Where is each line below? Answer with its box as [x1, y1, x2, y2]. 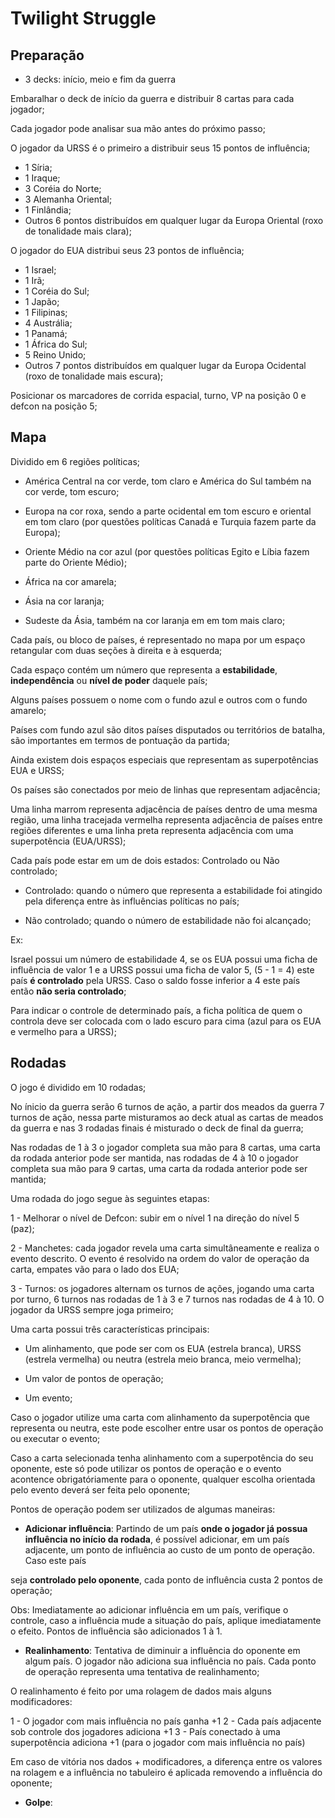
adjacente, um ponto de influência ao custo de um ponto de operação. [24, 1543, 315, 1556]
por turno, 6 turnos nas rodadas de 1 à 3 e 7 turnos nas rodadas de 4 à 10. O [10, 1293, 325, 1305]
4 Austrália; [24, 317, 73, 329]
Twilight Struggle [10, 7, 157, 30]
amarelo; [10, 704, 47, 716]
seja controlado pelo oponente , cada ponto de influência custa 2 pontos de [10, 1573, 323, 1586]
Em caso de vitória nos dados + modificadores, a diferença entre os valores [10, 1755, 323, 1767]
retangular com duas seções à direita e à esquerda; [10, 644, 223, 656]
